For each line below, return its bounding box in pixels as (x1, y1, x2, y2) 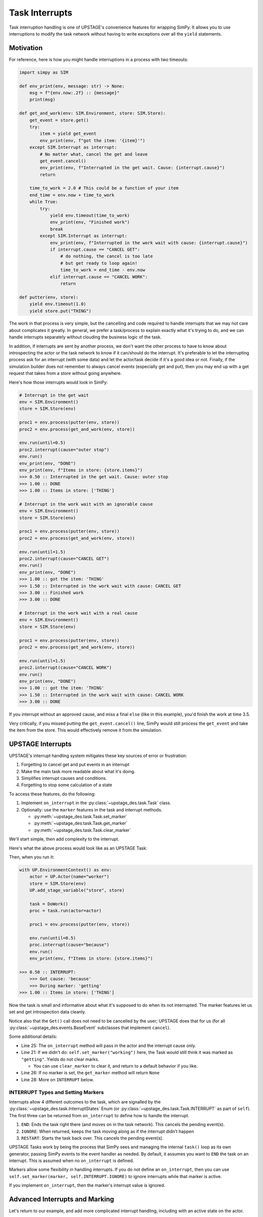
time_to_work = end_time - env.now (60, 267, 146, 273)
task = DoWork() (29, 901, 68, 906)
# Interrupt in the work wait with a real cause (19, 610, 138, 616)
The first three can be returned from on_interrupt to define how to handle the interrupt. (9, 1112, 189, 1118)
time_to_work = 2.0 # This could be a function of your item (29, 185, 179, 191)
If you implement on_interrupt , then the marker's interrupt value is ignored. (9, 1182, 166, 1188)
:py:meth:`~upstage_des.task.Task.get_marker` (33, 820, 128, 826)
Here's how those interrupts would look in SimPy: (9, 379, 108, 385)
